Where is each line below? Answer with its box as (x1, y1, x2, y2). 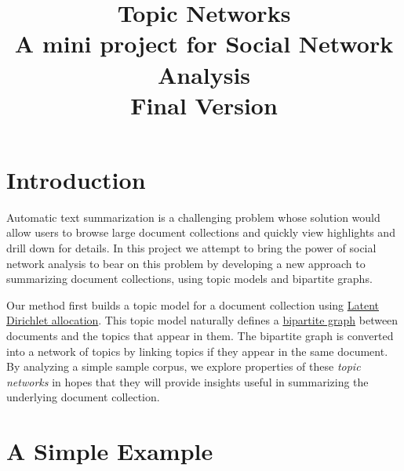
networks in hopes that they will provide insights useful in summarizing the (6, 373, 369, 389)
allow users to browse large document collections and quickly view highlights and (6, 224, 395, 241)
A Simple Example (6, 435, 213, 467)
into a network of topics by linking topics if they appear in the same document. (6, 342, 388, 359)
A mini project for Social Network (14, 27, 394, 60)
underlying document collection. (6, 389, 160, 405)
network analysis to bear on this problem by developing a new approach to (6, 255, 366, 271)
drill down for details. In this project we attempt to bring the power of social (6, 240, 377, 256)
